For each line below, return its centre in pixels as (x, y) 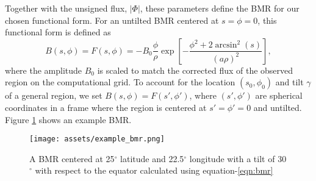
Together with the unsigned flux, (66, 8)
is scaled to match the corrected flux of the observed (195, 70)
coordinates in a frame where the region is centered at (106, 107)
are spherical (279, 95)
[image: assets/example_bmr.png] (97, 139)
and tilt (289, 82)
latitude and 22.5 (152, 158)
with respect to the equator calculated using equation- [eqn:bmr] (154, 170)
